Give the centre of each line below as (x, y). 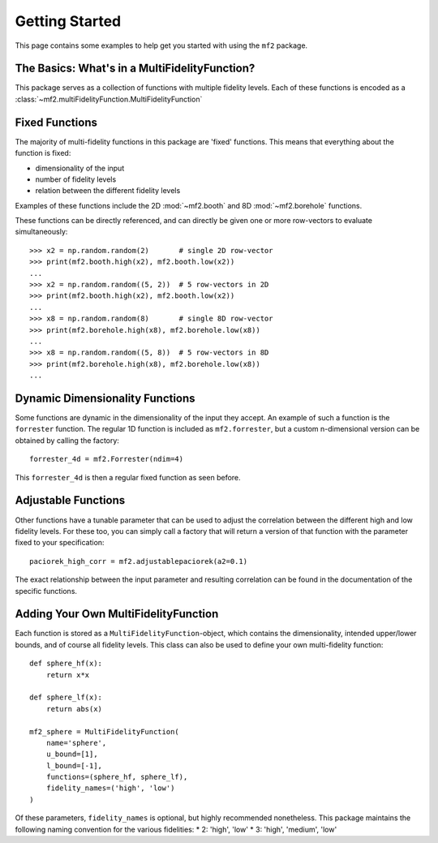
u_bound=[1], (72, 754)
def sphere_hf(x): (66, 664)
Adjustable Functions (70, 500)
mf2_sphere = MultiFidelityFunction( (105, 731)
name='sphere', (76, 743)
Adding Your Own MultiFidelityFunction (117, 614)
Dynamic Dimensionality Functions (105, 398)
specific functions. (46, 591)
